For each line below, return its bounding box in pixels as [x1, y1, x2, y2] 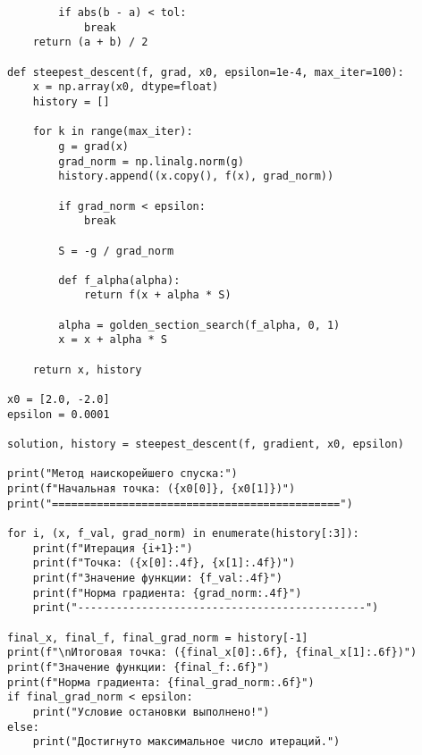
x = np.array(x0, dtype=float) [32, 80, 219, 94]
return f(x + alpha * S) [83, 289, 232, 302]
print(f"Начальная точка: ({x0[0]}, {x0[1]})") [7, 482, 296, 495]
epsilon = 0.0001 [7, 407, 110, 421]
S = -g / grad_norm [58, 244, 174, 257]
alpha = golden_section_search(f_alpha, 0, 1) [58, 318, 341, 331]
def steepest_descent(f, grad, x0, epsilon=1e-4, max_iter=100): [7, 65, 404, 79]
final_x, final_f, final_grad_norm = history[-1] [7, 631, 308, 644]
